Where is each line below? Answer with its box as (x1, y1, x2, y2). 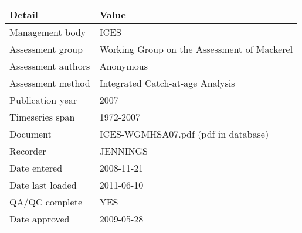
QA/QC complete (9, 195, 82, 208)
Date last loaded (9, 178, 77, 191)
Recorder (9, 144, 46, 157)
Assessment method (9, 76, 90, 90)
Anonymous (99, 59, 148, 73)
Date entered (9, 161, 63, 174)
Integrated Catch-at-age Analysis (99, 76, 235, 90)
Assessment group (9, 42, 83, 56)
